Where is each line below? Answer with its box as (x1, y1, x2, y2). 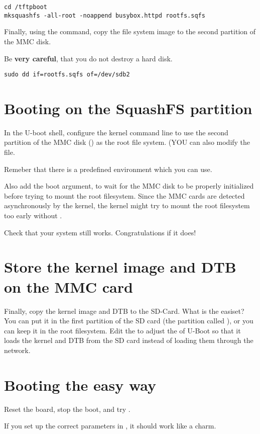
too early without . (4, 210, 62, 221)
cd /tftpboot (4, 4, 47, 11)
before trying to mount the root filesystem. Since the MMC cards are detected (4, 190, 245, 201)
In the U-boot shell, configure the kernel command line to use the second (4, 127, 228, 137)
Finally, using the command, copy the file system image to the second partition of (4, 26, 256, 37)
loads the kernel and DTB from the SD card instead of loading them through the (4, 335, 253, 345)
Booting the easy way (4, 374, 157, 395)
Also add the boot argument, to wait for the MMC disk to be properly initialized (4, 181, 254, 191)
